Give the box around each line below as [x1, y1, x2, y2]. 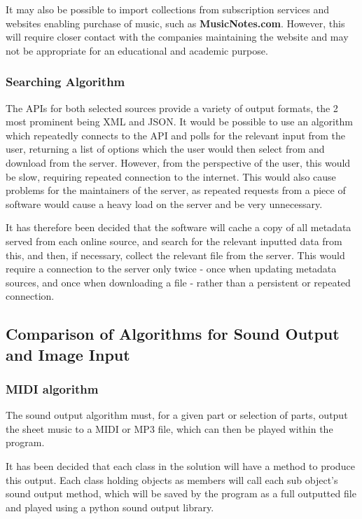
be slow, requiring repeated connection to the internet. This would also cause [6, 169, 336, 184]
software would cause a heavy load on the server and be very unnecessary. [6, 196, 323, 211]
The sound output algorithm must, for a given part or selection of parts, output [6, 408, 348, 422]
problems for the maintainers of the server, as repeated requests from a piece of [6, 183, 346, 198]
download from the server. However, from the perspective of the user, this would [6, 155, 351, 169]
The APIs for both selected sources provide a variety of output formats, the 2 [6, 100, 338, 115]
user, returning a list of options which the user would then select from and [6, 141, 325, 156]
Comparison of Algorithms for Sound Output [6, 323, 340, 345]
